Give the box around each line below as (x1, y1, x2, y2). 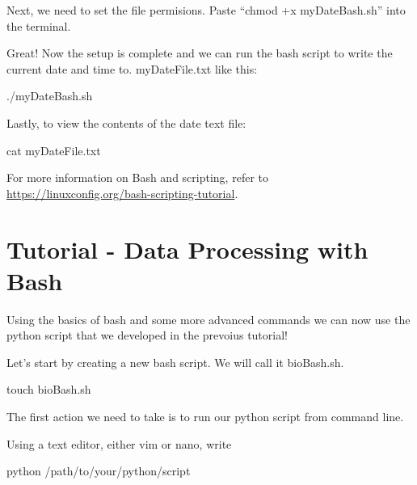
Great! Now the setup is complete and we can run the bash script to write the (6, 44, 393, 61)
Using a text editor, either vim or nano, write (6, 435, 232, 452)
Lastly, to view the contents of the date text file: (6, 114, 246, 131)
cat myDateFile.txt (6, 141, 101, 158)
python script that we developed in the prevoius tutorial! (6, 327, 288, 344)
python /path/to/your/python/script (6, 462, 191, 479)
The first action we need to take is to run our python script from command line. (6, 408, 404, 425)
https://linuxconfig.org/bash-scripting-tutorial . (6, 184, 238, 201)
